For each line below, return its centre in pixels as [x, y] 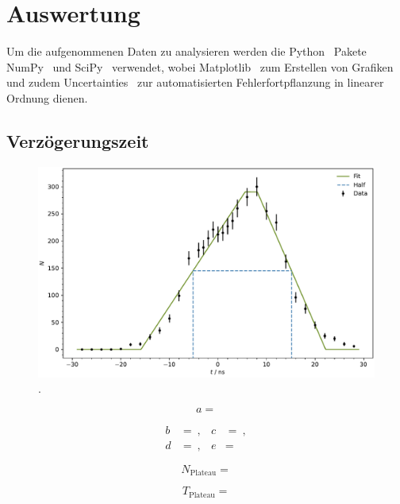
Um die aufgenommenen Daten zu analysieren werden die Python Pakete [187, 51]
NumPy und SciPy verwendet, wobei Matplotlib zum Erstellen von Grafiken [200, 66]
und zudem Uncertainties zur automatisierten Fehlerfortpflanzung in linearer [195, 82]
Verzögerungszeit [78, 140]
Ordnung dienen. [47, 97]
